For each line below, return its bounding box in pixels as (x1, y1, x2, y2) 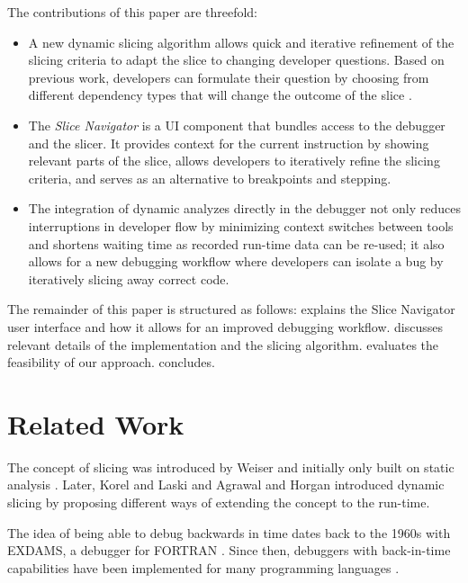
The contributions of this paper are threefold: (7, 3, 258, 21)
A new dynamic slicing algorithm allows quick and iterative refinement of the (28, 32, 454, 51)
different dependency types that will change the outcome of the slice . (28, 85, 412, 104)
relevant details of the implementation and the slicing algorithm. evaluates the (7, 335, 439, 354)
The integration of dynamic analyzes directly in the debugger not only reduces (28, 199, 462, 218)
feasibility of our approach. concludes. (7, 353, 215, 372)
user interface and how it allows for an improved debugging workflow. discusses (7, 317, 444, 336)
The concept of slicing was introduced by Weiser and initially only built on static (7, 457, 454, 476)
